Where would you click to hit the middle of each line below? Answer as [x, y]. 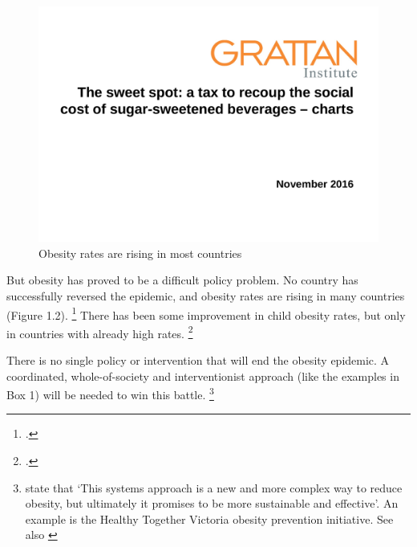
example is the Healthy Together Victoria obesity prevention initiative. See [209, 518]
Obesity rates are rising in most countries [140, 253]
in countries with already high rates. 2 [100, 332]
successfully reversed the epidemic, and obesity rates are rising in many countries [206, 295]
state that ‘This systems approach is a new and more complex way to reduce [214, 487]
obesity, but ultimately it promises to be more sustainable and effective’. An [212, 503]
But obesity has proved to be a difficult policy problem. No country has [182, 280]
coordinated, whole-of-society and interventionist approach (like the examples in [203, 376]
